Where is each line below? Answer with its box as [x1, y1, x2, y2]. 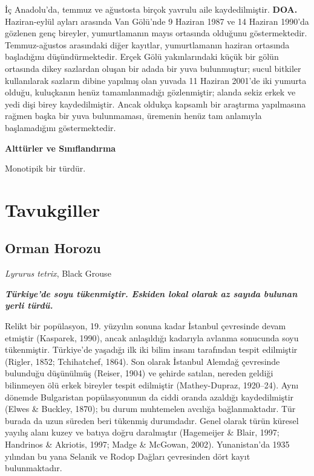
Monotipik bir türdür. [5, 162, 86, 175]
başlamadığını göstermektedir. [5, 121, 116, 133]
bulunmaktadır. [5, 462, 62, 474]
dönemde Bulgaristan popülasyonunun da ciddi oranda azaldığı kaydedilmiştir [5, 390, 294, 403]
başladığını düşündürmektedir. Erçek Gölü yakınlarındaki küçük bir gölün [5, 50, 279, 63]
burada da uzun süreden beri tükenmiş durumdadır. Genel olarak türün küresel [5, 414, 299, 426]
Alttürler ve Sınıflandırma [5, 141, 116, 154]
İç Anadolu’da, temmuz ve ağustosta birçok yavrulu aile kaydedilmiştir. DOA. [5, 3, 298, 15]
